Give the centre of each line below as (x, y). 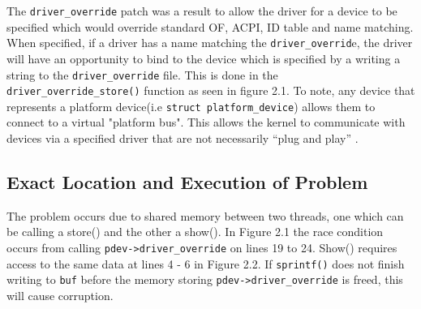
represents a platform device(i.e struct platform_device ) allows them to (191, 106)
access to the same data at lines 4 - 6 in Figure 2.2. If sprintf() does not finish (206, 263)
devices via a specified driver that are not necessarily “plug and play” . (183, 138)
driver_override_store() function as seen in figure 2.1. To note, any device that (211, 90)
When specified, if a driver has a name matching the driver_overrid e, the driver (210, 43)
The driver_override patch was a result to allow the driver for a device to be (202, 11)
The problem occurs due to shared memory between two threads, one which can (205, 215)
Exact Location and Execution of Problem (187, 182)
